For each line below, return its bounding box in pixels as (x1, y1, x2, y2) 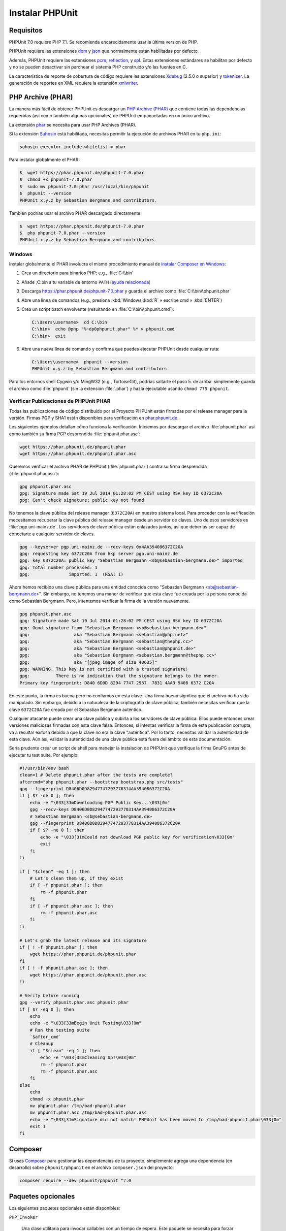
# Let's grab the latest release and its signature (19, 938, 147, 943)
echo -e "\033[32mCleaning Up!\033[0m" (40, 1055, 136, 1061)
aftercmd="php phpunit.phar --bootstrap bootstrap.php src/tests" (19, 779, 183, 785)
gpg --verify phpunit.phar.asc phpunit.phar (19, 1000, 129, 1005)
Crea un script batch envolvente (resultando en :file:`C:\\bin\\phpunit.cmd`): (21, 306, 175, 312)
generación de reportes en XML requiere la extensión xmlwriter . (9, 80, 139, 86)
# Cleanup (30, 1041, 54, 1046)
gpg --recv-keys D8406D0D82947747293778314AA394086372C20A (30, 807, 176, 812)
